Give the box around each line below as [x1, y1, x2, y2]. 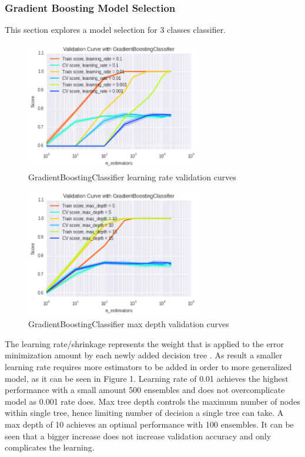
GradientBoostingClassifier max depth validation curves [28, 318, 229, 330]
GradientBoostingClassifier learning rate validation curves [28, 170, 236, 183]
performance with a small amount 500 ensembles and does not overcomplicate [5, 384, 285, 396]
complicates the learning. [5, 441, 95, 453]
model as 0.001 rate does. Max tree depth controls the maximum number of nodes [5, 395, 300, 407]
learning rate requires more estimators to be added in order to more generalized [5, 361, 292, 373]
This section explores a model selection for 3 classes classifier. [5, 23, 226, 36]
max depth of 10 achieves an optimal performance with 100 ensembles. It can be [5, 418, 294, 431]
